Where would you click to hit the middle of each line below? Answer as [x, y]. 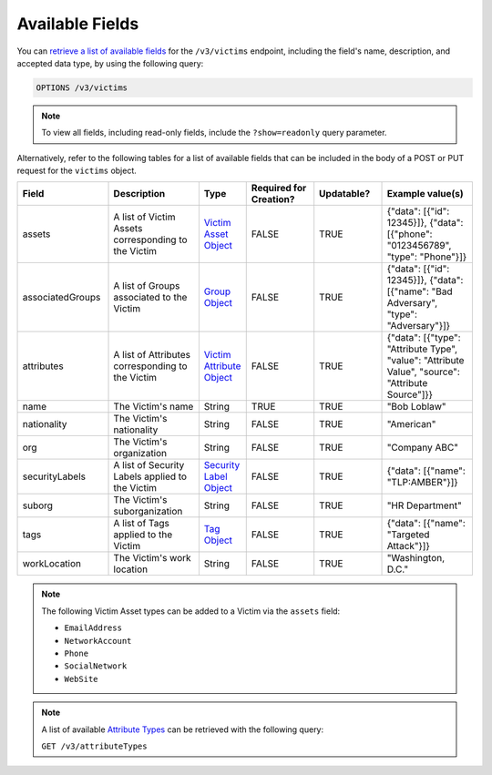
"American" [411, 424]
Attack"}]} [408, 546]
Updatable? [345, 194]
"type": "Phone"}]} [427, 257]
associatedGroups [61, 298]
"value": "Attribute [425, 361]
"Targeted [408, 535]
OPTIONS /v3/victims [82, 87]
